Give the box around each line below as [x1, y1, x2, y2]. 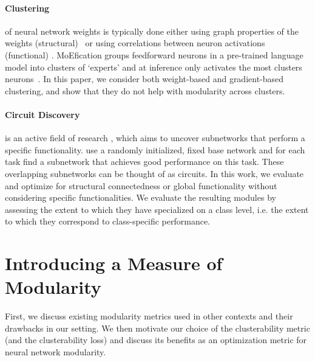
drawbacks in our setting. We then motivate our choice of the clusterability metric [5, 321, 310, 334]
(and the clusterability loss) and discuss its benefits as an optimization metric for [5, 333, 307, 346]
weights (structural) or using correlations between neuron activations [5, 37, 265, 49]
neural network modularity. [5, 346, 106, 358]
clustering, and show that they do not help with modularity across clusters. [5, 84, 285, 97]
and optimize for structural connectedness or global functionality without [5, 179, 277, 192]
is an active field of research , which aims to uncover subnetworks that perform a [5, 131, 305, 144]
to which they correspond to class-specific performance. [5, 215, 211, 228]
